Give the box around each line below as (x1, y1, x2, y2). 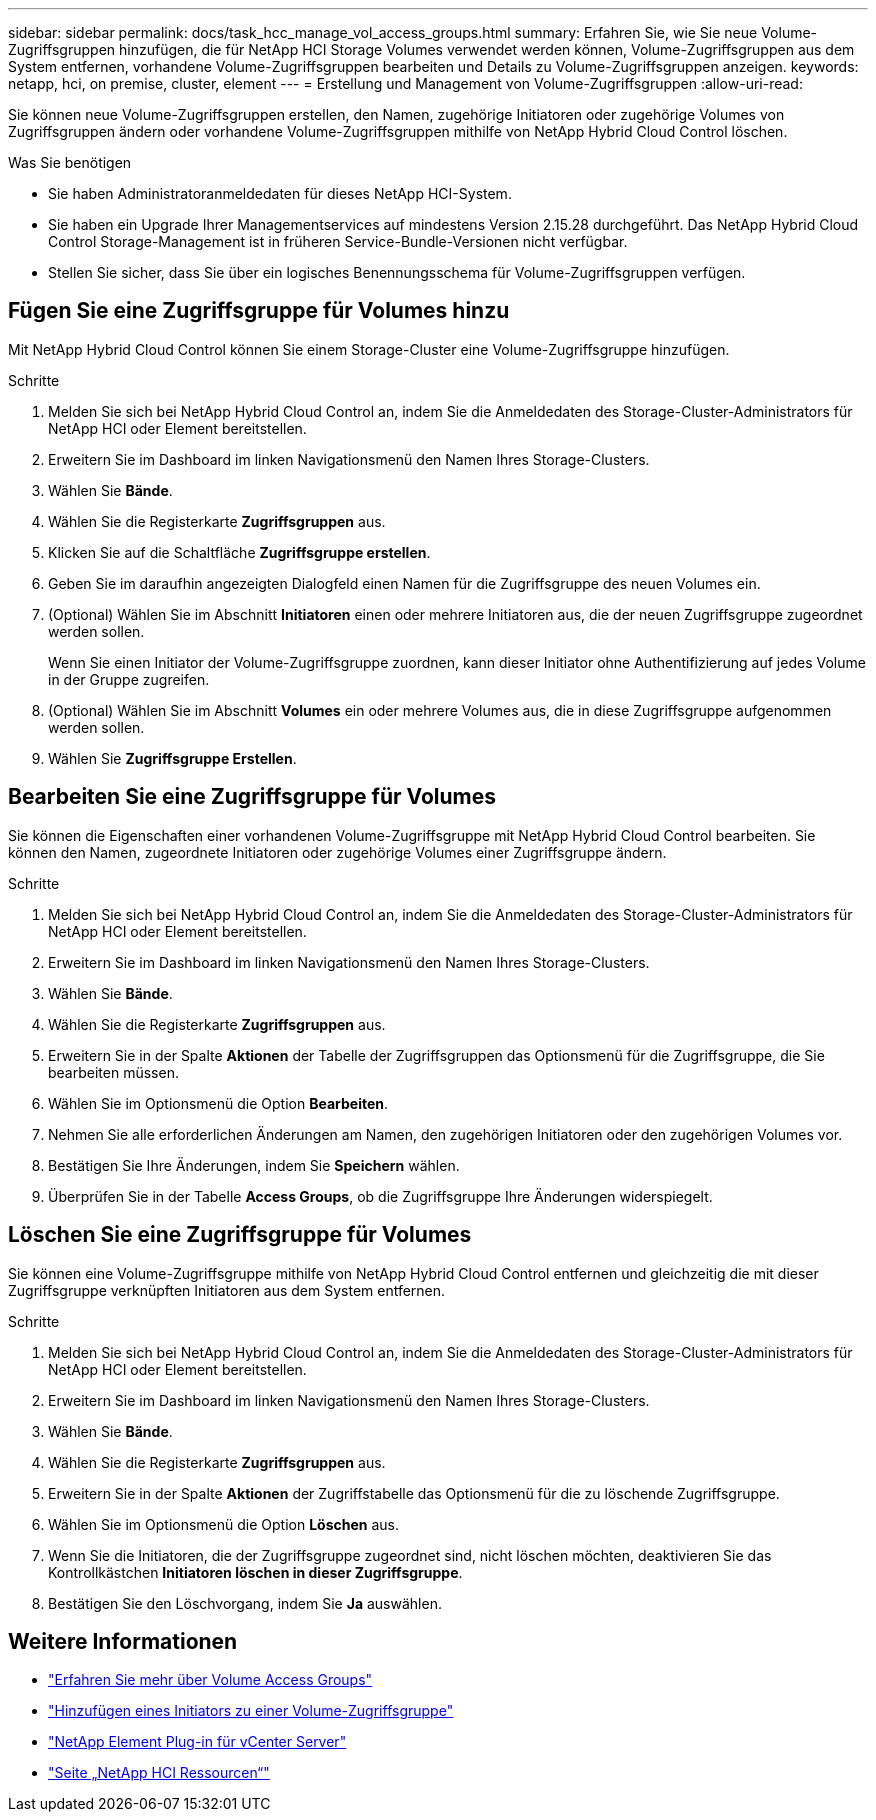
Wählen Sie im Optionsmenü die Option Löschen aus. (48, 1515, 400, 1533)
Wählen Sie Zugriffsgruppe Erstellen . (48, 749, 297, 767)
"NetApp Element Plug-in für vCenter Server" (48, 1733, 347, 1751)
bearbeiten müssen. (48, 1063, 179, 1081)
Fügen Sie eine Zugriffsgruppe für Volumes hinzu (8, 298, 510, 324)
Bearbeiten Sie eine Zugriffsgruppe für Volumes (8, 784, 496, 810)
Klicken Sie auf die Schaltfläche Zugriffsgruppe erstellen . (48, 543, 431, 561)
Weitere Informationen (8, 1628, 238, 1654)
